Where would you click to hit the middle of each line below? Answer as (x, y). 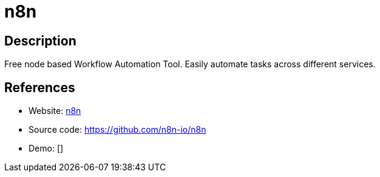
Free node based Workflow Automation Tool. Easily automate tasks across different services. (190, 64)
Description (40, 41)
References (40, 87)
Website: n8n (55, 111)
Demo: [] (46, 149)
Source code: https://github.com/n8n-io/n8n (117, 130)
